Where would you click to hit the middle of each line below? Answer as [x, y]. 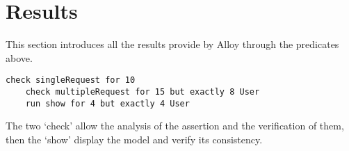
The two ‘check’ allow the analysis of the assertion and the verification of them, [175, 126]
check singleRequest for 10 [71, 80]
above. [19, 57]
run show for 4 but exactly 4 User [107, 103]
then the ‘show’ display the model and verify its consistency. [134, 139]
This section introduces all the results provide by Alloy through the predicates [172, 44]
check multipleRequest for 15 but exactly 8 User [143, 92]
